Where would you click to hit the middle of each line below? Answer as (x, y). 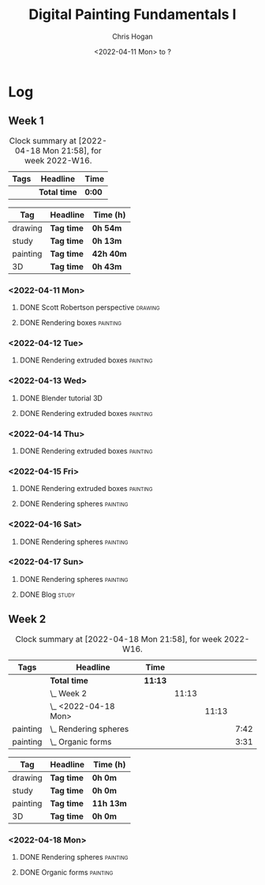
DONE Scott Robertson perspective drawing (90, 307)
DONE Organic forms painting (66, 872)
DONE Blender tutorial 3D (61, 398)
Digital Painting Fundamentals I (132, 15)
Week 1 (26, 121)
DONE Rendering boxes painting (71, 323)
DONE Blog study (47, 594)
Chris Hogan (132, 36)
